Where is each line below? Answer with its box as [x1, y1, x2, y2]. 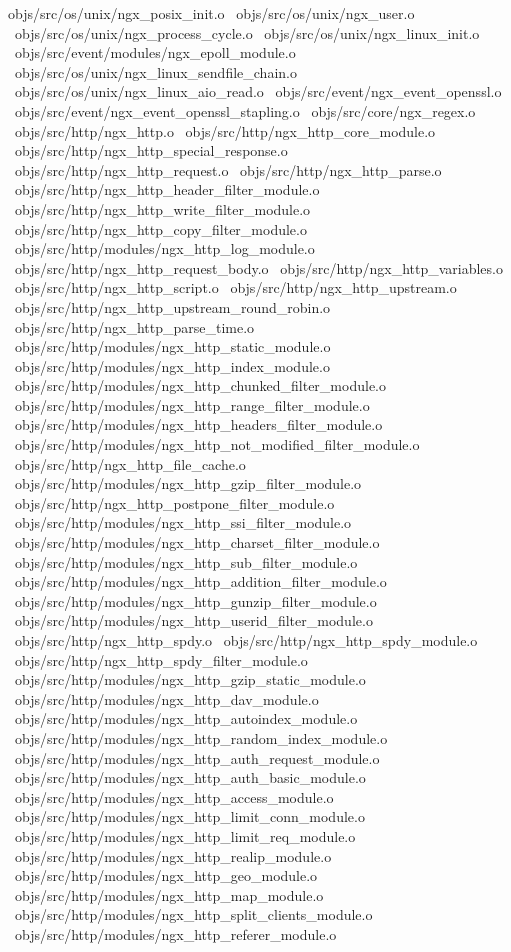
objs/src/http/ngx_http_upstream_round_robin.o [14, 296, 331, 317]
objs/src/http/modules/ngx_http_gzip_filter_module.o [14, 473, 362, 494]
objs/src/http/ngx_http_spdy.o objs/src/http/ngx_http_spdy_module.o [14, 630, 478, 650]
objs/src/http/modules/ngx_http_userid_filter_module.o [14, 610, 373, 631]
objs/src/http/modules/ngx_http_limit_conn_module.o [14, 806, 365, 827]
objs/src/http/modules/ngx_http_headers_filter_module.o [14, 414, 383, 435]
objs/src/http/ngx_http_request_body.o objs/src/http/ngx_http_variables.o [14, 257, 503, 278]
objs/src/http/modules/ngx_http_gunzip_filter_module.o [14, 590, 377, 611]
